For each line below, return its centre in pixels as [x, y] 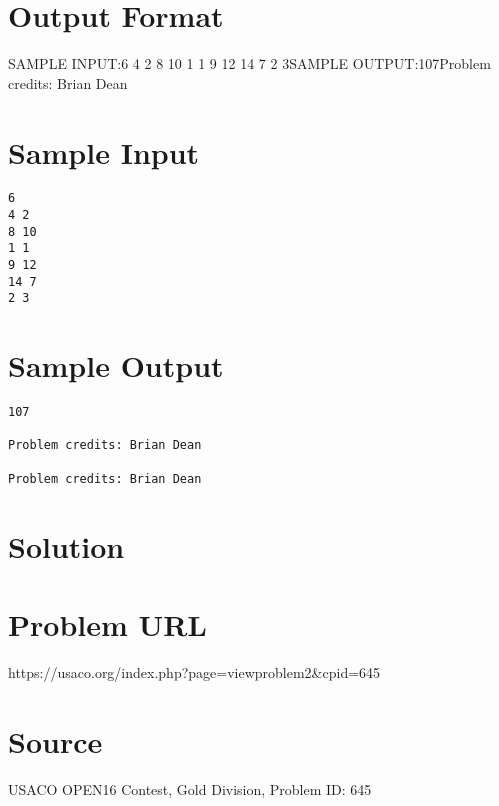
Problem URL [107, 624]
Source [55, 740]
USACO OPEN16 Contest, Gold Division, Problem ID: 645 [190, 788]
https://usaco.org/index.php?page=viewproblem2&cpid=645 [194, 671]
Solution [66, 545]
